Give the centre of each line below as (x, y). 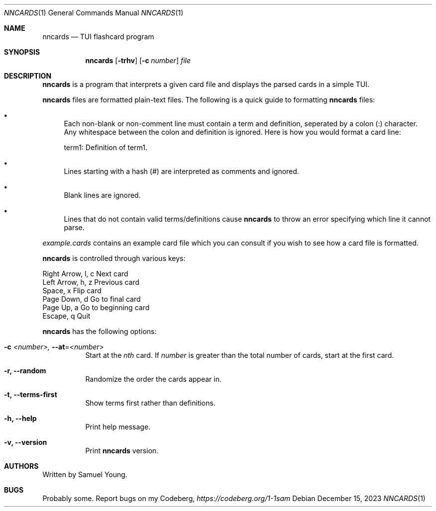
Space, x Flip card (72, 291)
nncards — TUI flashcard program (98, 37)
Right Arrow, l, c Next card (85, 274)
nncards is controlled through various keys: (114, 258)
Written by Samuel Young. (85, 474)
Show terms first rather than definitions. (150, 403)
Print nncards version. (122, 451)
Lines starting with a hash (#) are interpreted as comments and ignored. (181, 171)
